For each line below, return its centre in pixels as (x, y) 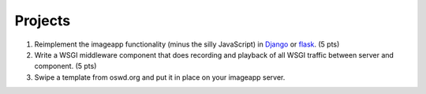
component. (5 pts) (65, 66)
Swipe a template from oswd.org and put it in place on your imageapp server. (160, 77)
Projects (43, 21)
